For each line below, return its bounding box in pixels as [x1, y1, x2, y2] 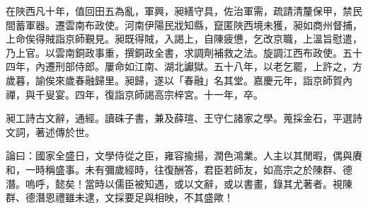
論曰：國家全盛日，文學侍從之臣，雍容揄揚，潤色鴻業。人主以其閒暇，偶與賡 [6, 148, 362, 163]
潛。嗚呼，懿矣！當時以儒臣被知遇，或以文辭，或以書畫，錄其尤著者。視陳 [6, 176, 352, 191]
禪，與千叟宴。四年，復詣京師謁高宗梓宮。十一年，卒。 [6, 86, 263, 101]
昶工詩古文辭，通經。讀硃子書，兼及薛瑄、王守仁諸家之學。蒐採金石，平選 [6, 111, 352, 125]
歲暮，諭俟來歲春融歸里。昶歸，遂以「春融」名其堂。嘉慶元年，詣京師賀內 [6, 72, 352, 87]
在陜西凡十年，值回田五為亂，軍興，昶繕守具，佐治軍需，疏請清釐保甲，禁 [6, 4, 352, 18]
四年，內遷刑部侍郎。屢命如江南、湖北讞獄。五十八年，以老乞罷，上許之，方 [6, 59, 362, 74]
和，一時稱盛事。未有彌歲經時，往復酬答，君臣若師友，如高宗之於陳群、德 [6, 162, 352, 176]
